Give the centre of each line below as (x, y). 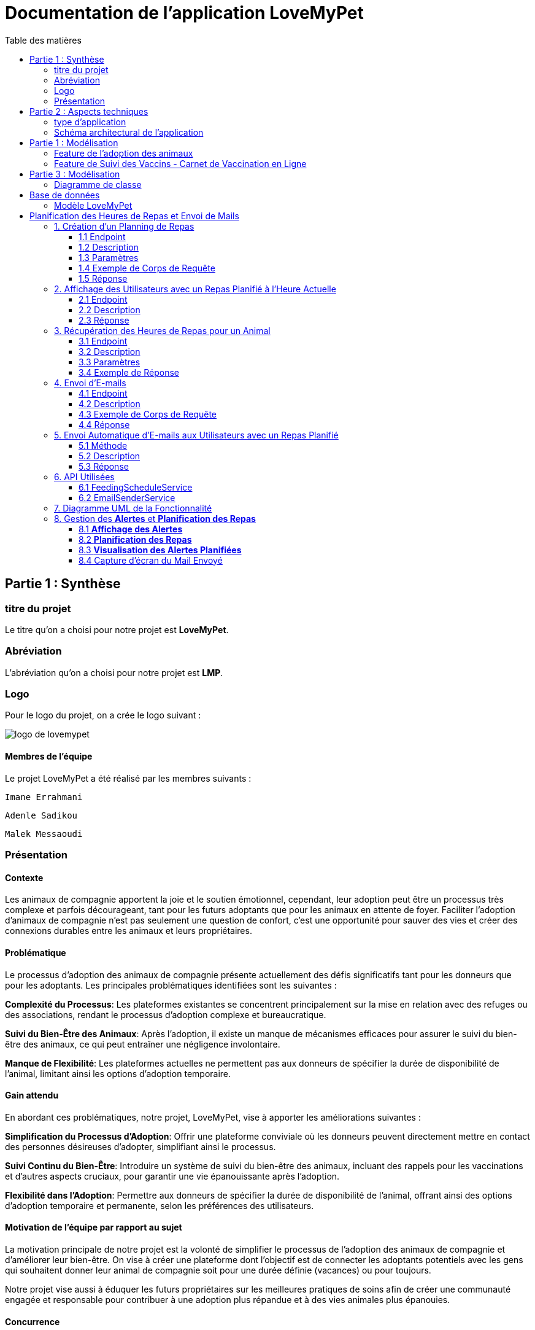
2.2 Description (110, 309)
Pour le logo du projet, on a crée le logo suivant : (103, 715)
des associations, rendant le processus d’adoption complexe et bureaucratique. (166, 1014)
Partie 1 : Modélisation (74, 142)
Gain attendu (32, 1095)
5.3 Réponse (104, 466)
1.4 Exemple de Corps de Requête (147, 268)
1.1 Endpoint (102, 236)
